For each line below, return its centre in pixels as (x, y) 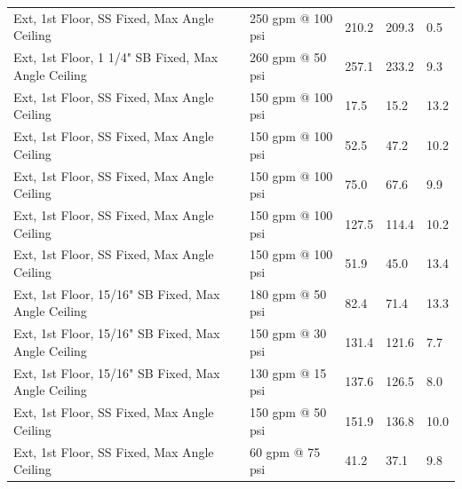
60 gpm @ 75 (285, 451)
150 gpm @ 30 (288, 333)
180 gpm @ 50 (288, 293)
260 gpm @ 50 (288, 57)
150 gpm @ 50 (288, 412)
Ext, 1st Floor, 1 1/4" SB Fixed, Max (116, 57)
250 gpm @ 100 (291, 17)
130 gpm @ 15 (288, 372)
